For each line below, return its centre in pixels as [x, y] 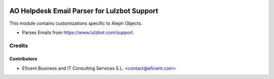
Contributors [23, 59]
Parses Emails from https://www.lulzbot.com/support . [78, 32]
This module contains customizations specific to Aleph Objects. [76, 23]
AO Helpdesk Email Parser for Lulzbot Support [84, 11]
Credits [19, 46]
